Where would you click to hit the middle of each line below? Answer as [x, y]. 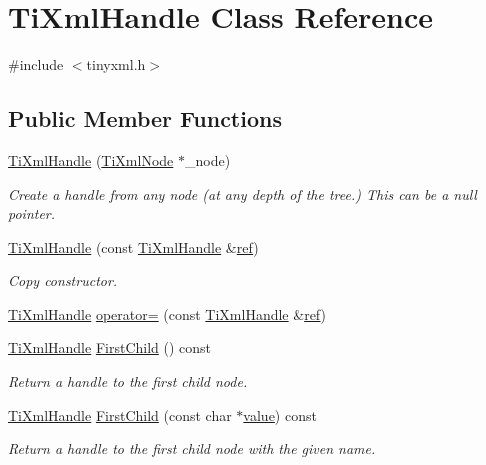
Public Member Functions [145, 118]
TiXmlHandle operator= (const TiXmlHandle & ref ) [167, 313]
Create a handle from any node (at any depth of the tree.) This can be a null [242, 193]
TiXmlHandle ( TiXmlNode [91, 159]
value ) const [280, 414]
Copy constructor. [63, 280]
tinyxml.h [116, 64]
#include [36, 64]
